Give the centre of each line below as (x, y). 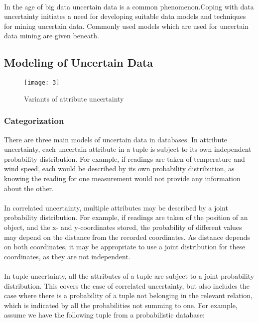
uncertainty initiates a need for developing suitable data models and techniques (125, 16)
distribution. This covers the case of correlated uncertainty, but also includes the (127, 285)
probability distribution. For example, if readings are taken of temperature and (125, 159)
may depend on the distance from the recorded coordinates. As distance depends (127, 237)
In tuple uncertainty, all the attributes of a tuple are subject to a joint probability (129, 275)
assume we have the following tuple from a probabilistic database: (104, 315)
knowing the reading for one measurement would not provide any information (122, 178)
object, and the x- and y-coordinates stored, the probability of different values (123, 227)
